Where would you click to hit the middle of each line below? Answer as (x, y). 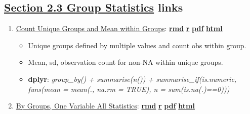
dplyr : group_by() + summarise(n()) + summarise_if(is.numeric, (132, 79)
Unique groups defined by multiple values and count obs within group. (137, 45)
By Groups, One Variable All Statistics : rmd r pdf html (105, 106)
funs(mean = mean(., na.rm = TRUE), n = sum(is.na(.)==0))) (129, 89)
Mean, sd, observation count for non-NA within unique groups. (126, 62)
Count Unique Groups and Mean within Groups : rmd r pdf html (119, 28)
